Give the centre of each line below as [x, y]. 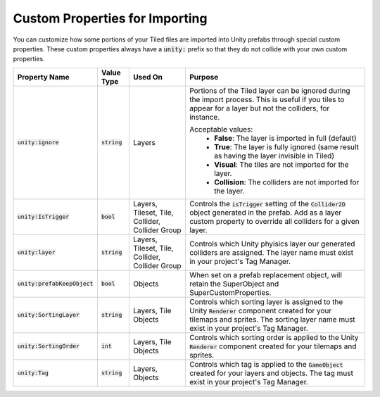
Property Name [43, 77]
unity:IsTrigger [43, 217]
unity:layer [36, 252]
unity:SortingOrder [49, 346]
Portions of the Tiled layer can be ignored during [270, 90]
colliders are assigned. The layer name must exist [271, 252]
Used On [148, 77]
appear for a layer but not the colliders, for [259, 108]
